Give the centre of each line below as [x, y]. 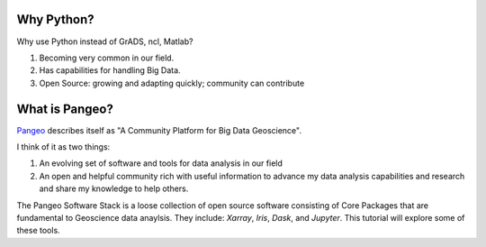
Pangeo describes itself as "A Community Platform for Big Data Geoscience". [159, 130]
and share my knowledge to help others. [114, 188]
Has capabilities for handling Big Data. [110, 70]
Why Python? [55, 19]
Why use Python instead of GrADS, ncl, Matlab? [105, 41]
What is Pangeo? [65, 109]
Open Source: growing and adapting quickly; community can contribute [172, 83]
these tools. [38, 231]
